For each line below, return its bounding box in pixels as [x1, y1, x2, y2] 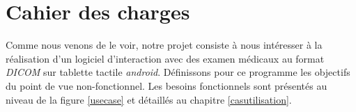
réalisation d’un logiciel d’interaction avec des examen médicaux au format [6, 51, 325, 65]
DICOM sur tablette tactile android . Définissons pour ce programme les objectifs [6, 65, 350, 79]
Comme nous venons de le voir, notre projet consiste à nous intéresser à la [6, 38, 323, 52]
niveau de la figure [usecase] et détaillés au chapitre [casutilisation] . [6, 92, 292, 106]
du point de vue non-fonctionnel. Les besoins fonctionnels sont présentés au [6, 78, 327, 93]
